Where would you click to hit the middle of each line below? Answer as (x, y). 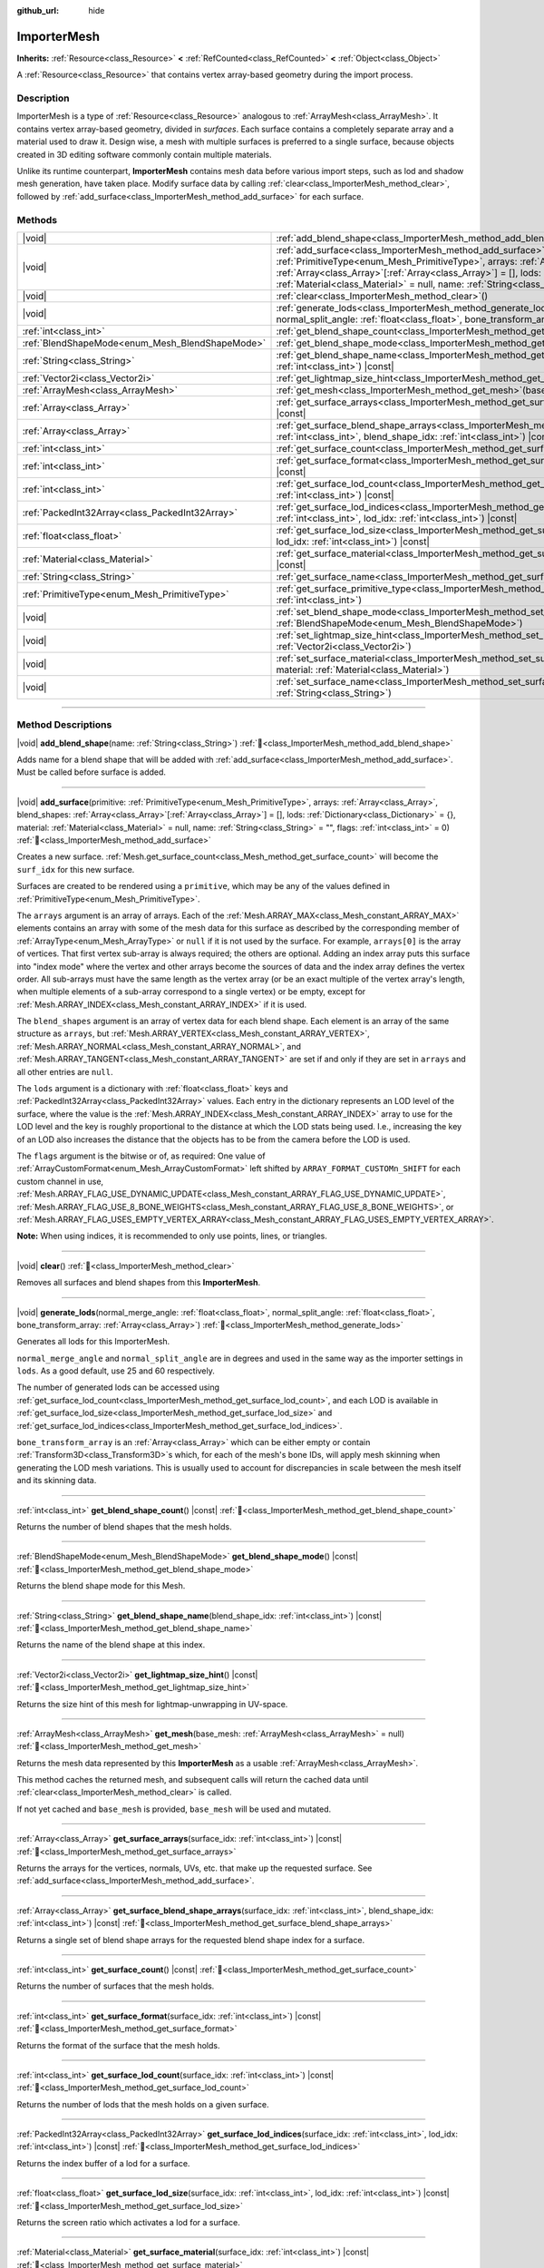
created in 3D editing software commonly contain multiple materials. (144, 154)
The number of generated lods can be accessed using (118, 1387)
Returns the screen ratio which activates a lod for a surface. (128, 2223)
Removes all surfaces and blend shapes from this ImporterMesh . (139, 1283)
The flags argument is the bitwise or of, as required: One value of (141, 1156)
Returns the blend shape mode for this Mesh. (101, 1586)
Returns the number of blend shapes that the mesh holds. (124, 1526)
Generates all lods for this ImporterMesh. (93, 1342)
